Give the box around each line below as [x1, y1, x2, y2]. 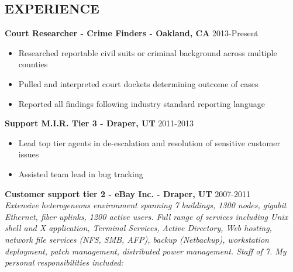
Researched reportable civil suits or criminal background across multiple [18, 46, 277, 58]
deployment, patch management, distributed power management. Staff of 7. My [5, 245, 287, 257]
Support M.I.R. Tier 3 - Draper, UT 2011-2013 [5, 117, 194, 129]
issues [18, 148, 39, 160]
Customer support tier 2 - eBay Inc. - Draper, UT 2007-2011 [5, 187, 251, 199]
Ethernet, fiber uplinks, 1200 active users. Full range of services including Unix [5, 210, 288, 222]
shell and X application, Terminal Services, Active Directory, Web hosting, [5, 222, 272, 234]
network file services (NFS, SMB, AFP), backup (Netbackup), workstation [5, 233, 269, 245]
